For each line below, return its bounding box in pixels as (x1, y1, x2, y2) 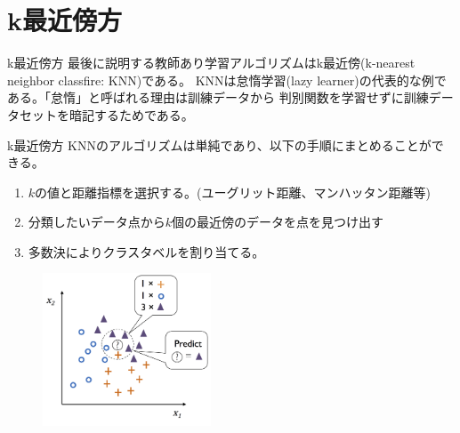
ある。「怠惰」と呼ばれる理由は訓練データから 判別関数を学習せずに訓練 (7, 88, 429, 107)
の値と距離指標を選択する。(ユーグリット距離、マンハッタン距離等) (35, 182, 431, 201)
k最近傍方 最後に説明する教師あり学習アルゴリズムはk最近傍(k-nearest (7, 53, 416, 72)
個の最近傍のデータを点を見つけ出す (172, 212, 384, 231)
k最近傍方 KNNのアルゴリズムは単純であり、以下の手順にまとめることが (7, 135, 432, 154)
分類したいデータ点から (28, 212, 165, 231)
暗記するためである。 (69, 105, 194, 124)
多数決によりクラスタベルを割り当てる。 (28, 242, 265, 261)
